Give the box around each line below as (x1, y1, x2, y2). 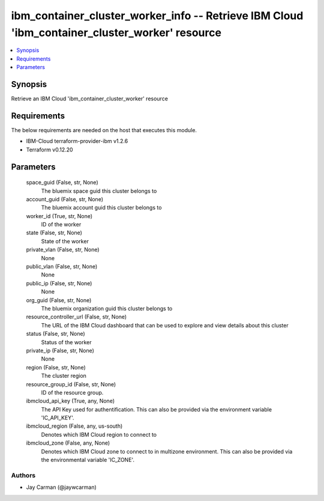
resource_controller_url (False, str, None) (26, 313, 127, 321)
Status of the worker (41, 338, 92, 345)
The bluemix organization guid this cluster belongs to (41, 305, 173, 312)
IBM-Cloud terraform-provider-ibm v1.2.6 (26, 138, 128, 145)
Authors (11, 471, 36, 479)
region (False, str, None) (26, 363, 86, 371)
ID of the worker (41, 221, 82, 228)
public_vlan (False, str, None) (26, 263, 98, 270)
